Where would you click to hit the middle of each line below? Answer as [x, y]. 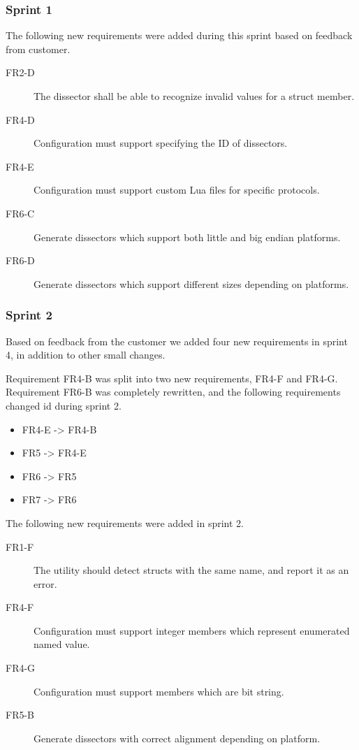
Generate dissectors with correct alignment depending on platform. [177, 738]
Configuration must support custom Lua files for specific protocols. [177, 190]
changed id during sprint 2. [64, 405]
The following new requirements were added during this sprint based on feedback [179, 35]
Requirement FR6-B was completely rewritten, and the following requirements [173, 392]
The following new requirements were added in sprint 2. [125, 522]
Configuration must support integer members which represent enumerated [192, 630]
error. [45, 583]
